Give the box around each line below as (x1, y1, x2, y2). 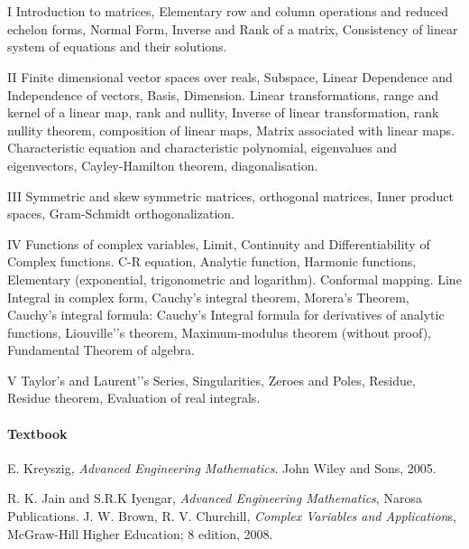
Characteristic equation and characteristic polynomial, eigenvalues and (7, 138, 398, 157)
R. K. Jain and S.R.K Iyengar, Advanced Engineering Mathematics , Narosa (7, 489, 422, 507)
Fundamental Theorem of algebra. (7, 340, 195, 359)
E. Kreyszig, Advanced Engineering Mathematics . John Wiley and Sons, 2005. (7, 458, 437, 477)
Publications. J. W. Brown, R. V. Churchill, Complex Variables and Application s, (7, 507, 456, 526)
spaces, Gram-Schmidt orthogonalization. (7, 204, 234, 223)
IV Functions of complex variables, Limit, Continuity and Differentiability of (7, 234, 430, 253)
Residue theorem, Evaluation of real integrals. (7, 388, 261, 407)
